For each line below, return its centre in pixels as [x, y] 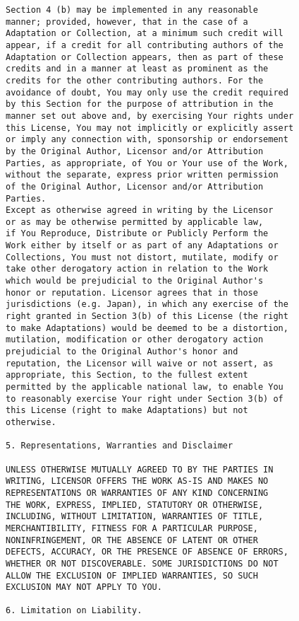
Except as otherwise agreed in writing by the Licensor [140, 210]
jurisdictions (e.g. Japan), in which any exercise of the [147, 304]
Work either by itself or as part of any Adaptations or [142, 246]
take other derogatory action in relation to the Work [137, 269]
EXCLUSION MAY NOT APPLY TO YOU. [84, 587]
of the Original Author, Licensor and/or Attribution [135, 186]
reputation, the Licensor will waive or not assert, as [140, 363]
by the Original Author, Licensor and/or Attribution [135, 151]
